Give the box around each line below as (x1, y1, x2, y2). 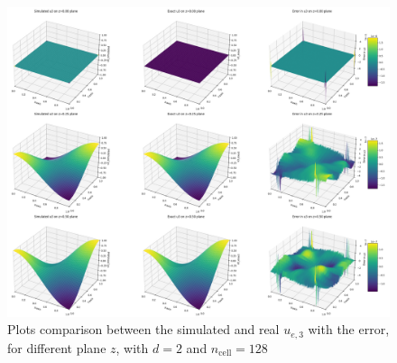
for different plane (7, 338, 106, 357)
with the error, (308, 320, 390, 339)
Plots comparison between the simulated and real (7, 320, 280, 339)
